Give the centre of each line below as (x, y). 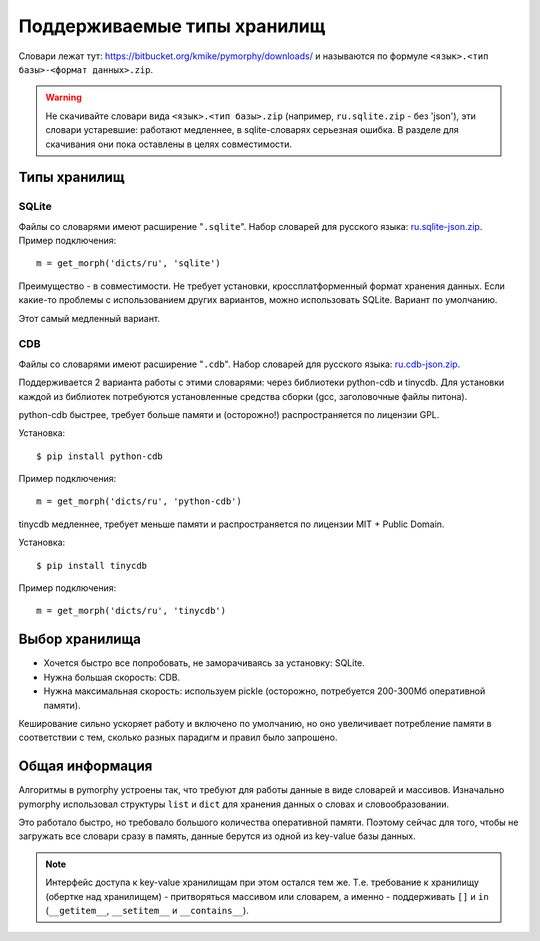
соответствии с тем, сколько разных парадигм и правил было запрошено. (178, 737)
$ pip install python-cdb (100, 456)
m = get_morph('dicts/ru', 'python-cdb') (139, 501)
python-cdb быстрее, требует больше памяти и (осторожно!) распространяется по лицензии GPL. (229, 414)
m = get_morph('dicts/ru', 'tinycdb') (131, 611)
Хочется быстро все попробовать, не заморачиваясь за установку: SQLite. (204, 663)
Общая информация (85, 766)
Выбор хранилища (80, 639)
